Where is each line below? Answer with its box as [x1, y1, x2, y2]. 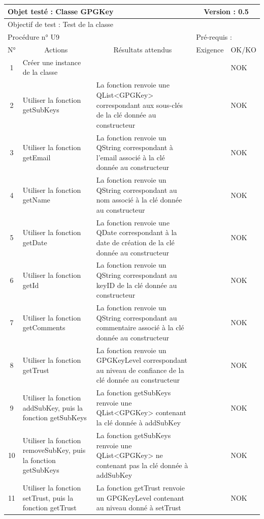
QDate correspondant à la [96, 227, 177, 238]
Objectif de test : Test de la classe [8, 19, 113, 30]
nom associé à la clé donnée [96, 194, 182, 205]
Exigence [196, 44, 224, 55]
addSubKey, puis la [22, 402, 83, 413]
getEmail [22, 152, 51, 162]
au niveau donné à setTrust [96, 502, 181, 513]
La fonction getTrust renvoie [96, 482, 185, 493]
